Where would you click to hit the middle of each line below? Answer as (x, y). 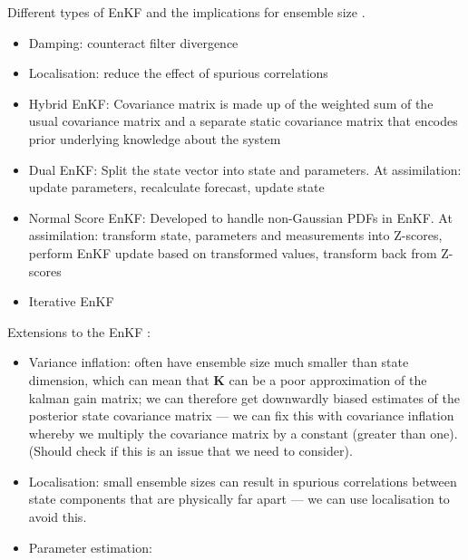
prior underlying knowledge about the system (155, 138)
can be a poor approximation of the (328, 379)
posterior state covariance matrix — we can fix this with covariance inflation (241, 415)
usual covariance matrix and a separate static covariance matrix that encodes (243, 121)
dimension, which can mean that (119, 379)
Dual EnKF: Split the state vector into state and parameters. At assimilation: (245, 169)
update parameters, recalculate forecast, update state (176, 187)
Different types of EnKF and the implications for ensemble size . (186, 12)
